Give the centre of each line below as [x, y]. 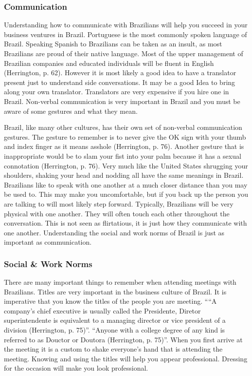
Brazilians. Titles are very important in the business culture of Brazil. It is [115, 291]
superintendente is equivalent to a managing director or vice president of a [115, 320]
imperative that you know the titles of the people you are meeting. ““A [110, 301]
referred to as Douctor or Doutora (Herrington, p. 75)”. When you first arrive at [123, 339]
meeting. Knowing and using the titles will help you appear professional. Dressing [126, 358]
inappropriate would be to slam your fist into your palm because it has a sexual [123, 156]
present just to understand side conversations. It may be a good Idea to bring [120, 82]
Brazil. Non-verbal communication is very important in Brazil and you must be [122, 101]
